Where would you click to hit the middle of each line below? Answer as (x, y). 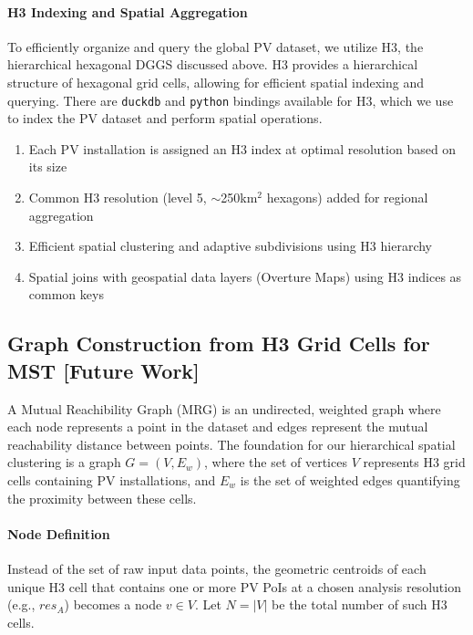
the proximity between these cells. (102, 498)
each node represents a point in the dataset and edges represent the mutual (218, 427)
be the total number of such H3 (360, 604)
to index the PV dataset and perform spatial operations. (165, 118)
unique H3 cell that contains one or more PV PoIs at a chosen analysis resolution (234, 586)
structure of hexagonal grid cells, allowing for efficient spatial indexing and (216, 82)
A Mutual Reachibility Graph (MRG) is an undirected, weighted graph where (224, 408)
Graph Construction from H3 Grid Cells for (219, 344)
